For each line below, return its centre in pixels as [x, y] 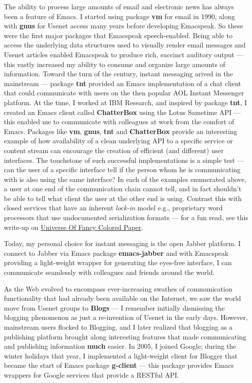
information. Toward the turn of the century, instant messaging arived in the [118, 74]
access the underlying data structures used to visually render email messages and [125, 45]
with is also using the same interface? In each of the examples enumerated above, [125, 179]
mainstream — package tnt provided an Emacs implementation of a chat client [123, 83]
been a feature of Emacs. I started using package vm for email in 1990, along [119, 16]
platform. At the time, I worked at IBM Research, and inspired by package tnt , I [126, 102]
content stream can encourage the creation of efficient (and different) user [114, 150]
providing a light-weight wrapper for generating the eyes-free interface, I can [118, 262]
